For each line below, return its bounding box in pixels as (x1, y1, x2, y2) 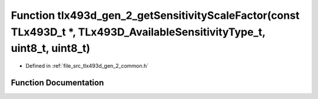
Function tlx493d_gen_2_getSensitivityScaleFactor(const (11, 9, 300, 22)
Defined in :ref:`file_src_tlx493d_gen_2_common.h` (25, 62, 149, 70)
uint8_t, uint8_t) (11, 42, 91, 55)
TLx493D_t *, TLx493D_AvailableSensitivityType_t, (11, 25, 266, 38)
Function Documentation (11, 77, 104, 88)
